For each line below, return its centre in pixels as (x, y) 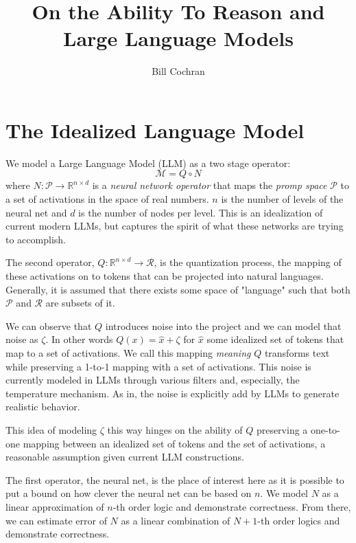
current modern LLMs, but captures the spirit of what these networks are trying (175, 226)
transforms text (297, 352)
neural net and (36, 212)
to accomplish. (36, 239)
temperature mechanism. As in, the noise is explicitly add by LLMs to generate (173, 393)
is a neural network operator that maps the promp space (210, 185)
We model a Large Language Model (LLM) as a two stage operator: (148, 163)
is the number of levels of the (282, 199)
